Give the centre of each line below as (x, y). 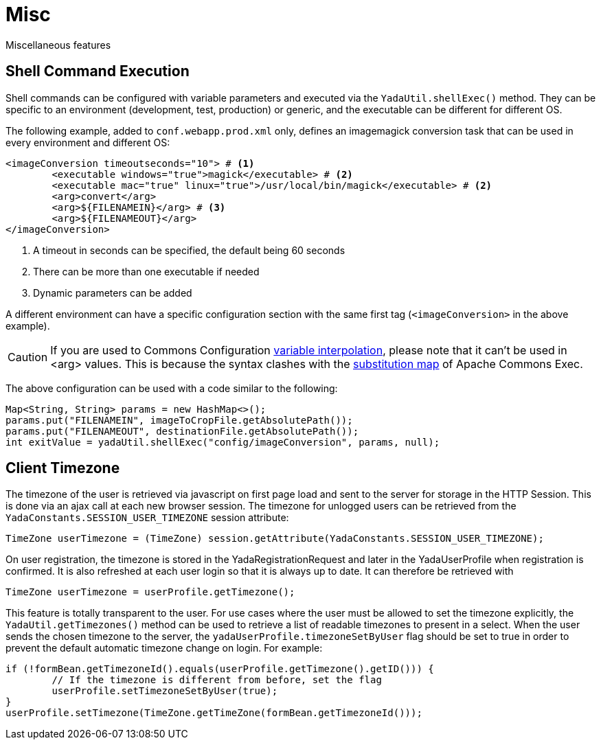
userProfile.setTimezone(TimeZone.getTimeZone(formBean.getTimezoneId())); (214, 713)
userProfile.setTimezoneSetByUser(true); (165, 691)
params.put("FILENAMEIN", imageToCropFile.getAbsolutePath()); (179, 420)
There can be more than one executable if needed (146, 271)
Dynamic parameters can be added (113, 293)
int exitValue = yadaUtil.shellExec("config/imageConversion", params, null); (223, 442)
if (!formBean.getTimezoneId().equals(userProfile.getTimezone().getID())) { (220, 669)
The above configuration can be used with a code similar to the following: (172, 388)
